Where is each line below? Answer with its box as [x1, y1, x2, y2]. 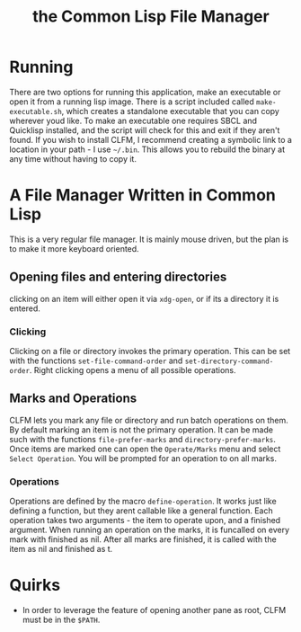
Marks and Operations [9, 391, 137, 406]
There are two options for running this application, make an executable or [9, 86, 281, 97]
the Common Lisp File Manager [32, 6, 270, 27]
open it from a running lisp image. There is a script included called [9, 96, 254, 107]
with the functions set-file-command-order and [9, 355, 183, 366]
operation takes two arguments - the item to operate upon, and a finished [9, 515, 281, 526]
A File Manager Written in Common [9, 185, 277, 206]
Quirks [9, 575, 61, 595]
